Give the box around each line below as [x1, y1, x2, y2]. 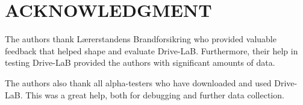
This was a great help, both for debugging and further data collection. [25, 88, 284, 101]
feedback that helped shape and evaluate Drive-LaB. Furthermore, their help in [5, 44, 298, 57]
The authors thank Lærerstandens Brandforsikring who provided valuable [5, 33, 276, 45]
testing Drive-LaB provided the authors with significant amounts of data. [5, 56, 275, 69]
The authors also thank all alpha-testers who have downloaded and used [5, 76, 272, 89]
